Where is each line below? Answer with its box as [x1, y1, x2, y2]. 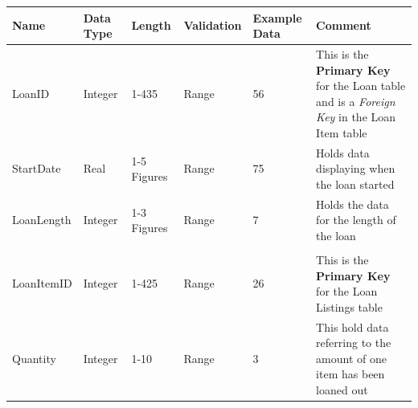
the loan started [316, 175, 395, 192]
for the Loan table [316, 77, 406, 94]
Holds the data [316, 195, 389, 212]
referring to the [316, 334, 391, 351]
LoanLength [12, 211, 72, 228]
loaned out [316, 381, 368, 398]
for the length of [316, 211, 396, 228]
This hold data [316, 318, 389, 335]
